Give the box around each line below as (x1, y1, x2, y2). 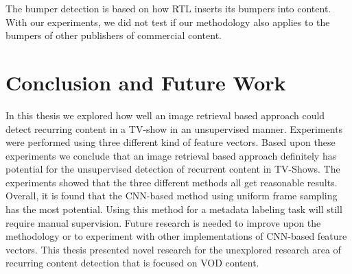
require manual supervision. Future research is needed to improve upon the (5, 215, 321, 229)
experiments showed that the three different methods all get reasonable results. (5, 175, 338, 189)
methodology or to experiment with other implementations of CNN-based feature (5, 229, 347, 243)
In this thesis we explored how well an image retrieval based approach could (5, 108, 325, 122)
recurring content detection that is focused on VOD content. (5, 256, 259, 270)
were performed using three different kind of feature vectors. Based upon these (5, 135, 336, 149)
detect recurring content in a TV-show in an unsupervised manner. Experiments (5, 121, 343, 136)
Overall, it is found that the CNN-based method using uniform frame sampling (5, 188, 338, 203)
